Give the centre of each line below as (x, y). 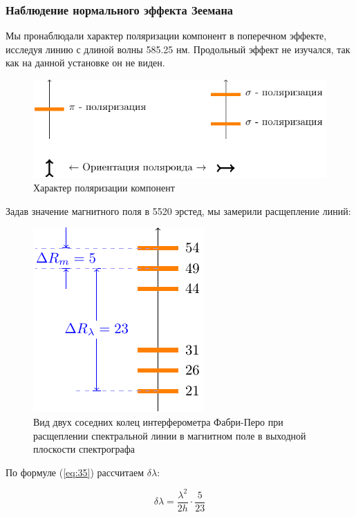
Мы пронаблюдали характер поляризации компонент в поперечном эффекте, (166, 36)
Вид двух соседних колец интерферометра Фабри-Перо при (158, 421)
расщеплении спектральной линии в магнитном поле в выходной (170, 435)
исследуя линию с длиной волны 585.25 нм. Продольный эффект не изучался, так (178, 49)
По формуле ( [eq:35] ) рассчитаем (75, 472)
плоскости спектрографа (84, 449)
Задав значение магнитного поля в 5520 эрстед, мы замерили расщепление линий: (178, 210)
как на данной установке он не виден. (85, 63)
